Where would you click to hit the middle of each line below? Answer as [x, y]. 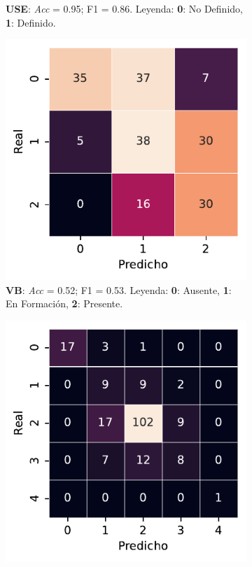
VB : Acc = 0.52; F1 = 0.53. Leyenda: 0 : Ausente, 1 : [119, 289]
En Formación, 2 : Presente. [64, 303]
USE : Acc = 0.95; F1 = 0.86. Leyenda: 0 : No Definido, [124, 8]
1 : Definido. [31, 22]
